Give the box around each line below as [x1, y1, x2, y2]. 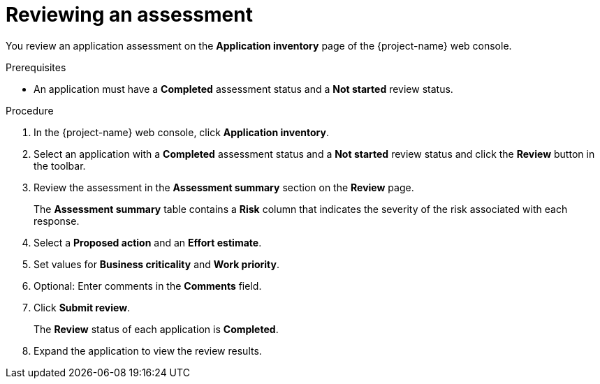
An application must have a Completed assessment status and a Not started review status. [34, 82, 453, 95]
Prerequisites [6, 61, 66, 73]
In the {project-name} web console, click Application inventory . [34, 126, 329, 138]
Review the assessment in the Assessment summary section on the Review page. [34, 181, 414, 193]
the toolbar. [34, 159, 86, 172]
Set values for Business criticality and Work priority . [34, 258, 280, 270]
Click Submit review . [34, 301, 131, 313]
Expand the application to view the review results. [34, 344, 262, 357]
